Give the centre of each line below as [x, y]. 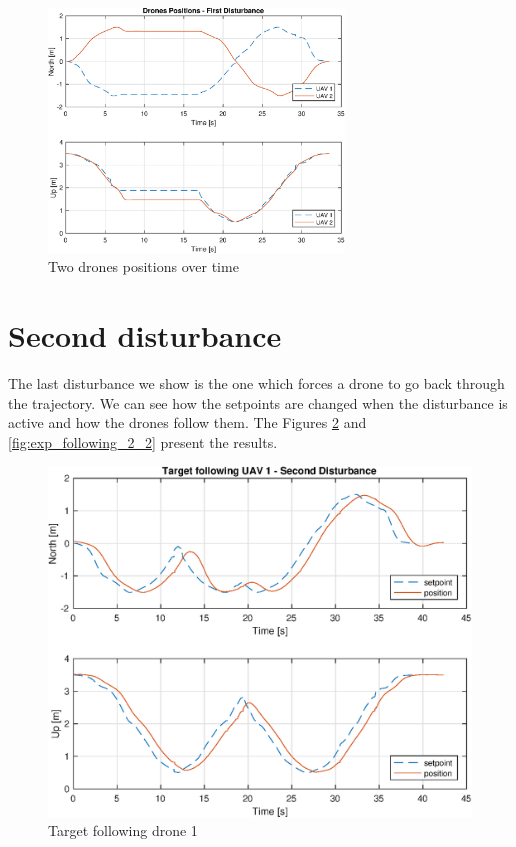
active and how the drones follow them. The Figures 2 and [187, 422]
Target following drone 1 [123, 830]
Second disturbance [145, 335]
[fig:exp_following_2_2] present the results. [143, 441]
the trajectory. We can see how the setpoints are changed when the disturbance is [258, 402]
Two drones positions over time [143, 266]
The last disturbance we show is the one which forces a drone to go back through [256, 382]
